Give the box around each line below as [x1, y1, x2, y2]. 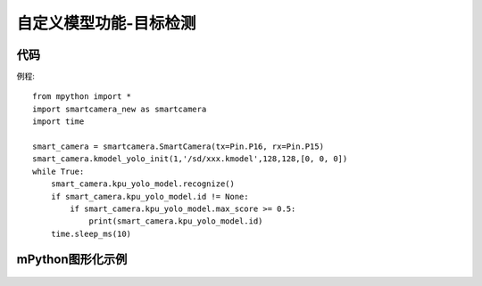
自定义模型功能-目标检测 [16, 13, 196, 33]
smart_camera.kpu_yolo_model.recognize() [50, 179, 236, 189]
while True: [32, 166, 85, 176]
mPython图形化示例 [16, 251, 128, 266]
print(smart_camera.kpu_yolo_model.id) [88, 217, 263, 226]
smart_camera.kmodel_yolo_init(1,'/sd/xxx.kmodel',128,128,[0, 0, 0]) [32, 154, 348, 164]
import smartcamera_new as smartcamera [32, 103, 207, 114]
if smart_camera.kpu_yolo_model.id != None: [50, 192, 249, 201]
